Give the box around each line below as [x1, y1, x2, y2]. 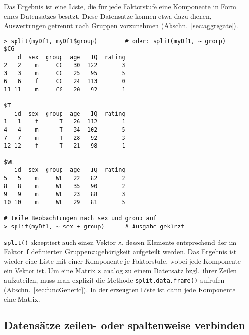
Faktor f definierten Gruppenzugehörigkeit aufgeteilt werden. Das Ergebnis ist [4, 246, 237, 257]
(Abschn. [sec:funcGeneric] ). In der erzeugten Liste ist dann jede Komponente [4, 284, 236, 294]
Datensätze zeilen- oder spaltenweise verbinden [4, 318, 245, 333]
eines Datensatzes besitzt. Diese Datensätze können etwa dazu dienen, [4, 11, 212, 21]
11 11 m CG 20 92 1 [4, 86, 125, 93]
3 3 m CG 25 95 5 [4, 70, 125, 77]
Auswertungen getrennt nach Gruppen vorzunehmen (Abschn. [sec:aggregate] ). [4, 20, 238, 30]
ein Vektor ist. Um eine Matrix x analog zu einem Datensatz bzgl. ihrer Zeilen [4, 265, 237, 275]
